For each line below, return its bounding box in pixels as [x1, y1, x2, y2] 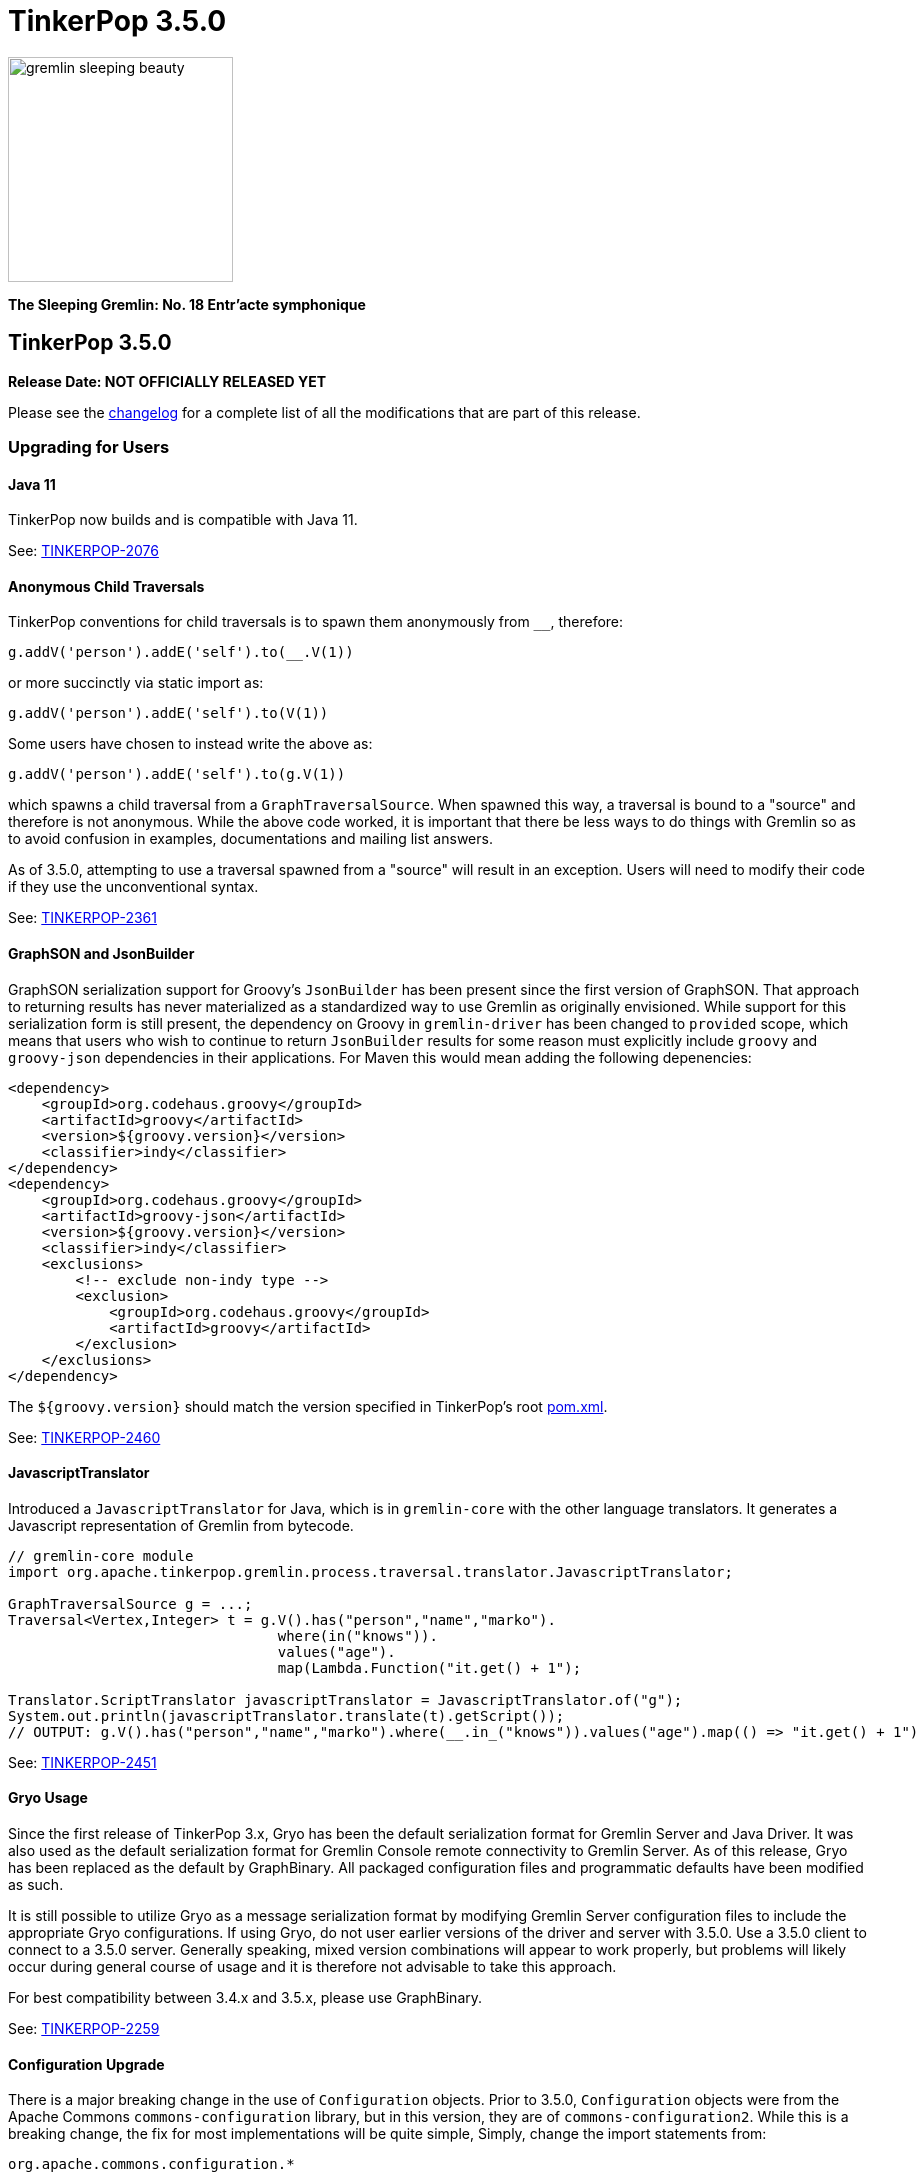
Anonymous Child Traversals [8, 577, 205, 595]
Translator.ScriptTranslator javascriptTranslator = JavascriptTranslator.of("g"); [8, 1691, 683, 1708]
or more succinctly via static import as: [8, 674, 264, 692]
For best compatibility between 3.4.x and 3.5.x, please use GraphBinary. [8, 1989, 483, 2007]
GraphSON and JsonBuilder [8, 945, 195, 963]
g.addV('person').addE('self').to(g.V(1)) [8, 766, 346, 783]
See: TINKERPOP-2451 [8, 1753, 157, 1771]
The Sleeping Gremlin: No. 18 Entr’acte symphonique [8, 295, 366, 313]
